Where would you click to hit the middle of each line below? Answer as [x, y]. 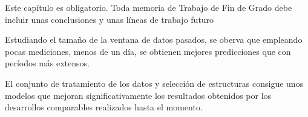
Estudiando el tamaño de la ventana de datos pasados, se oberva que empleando [154, 40]
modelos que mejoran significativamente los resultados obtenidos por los [138, 95]
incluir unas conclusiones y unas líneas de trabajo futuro [110, 19]
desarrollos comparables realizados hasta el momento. [104, 107]
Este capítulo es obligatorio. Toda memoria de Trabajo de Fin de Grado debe [149, 7]
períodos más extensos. [47, 63]
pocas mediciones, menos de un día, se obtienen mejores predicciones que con [148, 51]
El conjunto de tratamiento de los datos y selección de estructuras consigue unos [154, 83]
